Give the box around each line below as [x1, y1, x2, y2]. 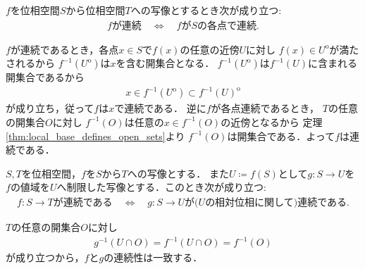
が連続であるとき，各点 [10, 42, 119, 56]
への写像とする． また [127, 165, 229, 180]
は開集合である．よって [227, 128, 335, 143]
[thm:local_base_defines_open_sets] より [6, 128, 185, 143]
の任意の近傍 [180, 42, 240, 56]
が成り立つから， [6, 250, 85, 265]
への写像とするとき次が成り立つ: [130, 3, 282, 17]
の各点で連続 [197, 20, 257, 31]
